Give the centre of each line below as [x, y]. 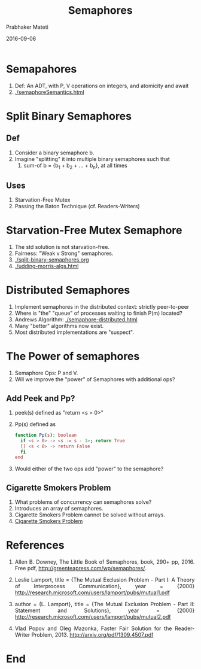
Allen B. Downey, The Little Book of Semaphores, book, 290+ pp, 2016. [105, 562]
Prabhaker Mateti [27, 27]
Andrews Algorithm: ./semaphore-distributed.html [76, 320]
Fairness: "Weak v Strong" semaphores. [64, 253]
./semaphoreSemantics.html [49, 92]
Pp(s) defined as [35, 424]
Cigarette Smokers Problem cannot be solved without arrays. [90, 515]
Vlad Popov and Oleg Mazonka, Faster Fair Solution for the [93, 628]
